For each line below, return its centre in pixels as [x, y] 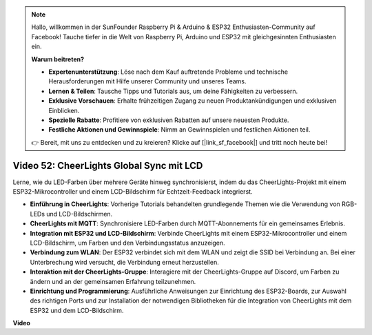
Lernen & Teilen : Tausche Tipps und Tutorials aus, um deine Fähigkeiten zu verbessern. [173, 91]
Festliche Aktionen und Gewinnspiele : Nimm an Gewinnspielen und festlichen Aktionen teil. [179, 130]
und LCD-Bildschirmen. [79, 214]
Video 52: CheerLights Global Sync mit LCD [108, 165]
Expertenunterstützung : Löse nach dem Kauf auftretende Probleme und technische [168, 72]
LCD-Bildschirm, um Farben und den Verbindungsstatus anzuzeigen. [127, 243]
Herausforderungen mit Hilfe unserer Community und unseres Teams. [148, 81]
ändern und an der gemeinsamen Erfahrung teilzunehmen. [113, 281]
